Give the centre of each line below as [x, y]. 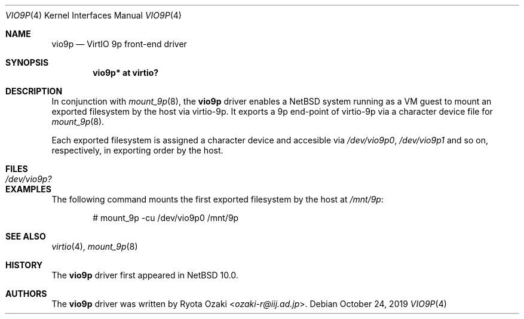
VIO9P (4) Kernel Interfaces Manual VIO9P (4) [94, 15]
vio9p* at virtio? [126, 73]
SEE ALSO [26, 236]
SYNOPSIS [27, 62]
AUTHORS [26, 294]
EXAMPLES [28, 189]
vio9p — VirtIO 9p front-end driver [119, 44]
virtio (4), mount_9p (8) [95, 246]
